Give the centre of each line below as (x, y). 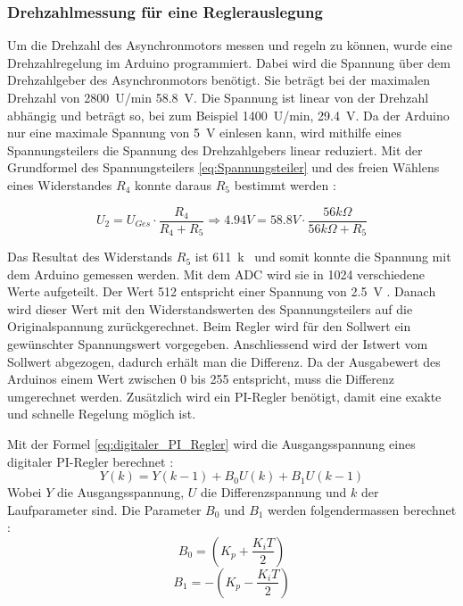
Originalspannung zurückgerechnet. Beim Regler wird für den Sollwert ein (209, 326)
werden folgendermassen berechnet (362, 509)
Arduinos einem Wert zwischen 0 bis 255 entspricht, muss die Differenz (201, 379)
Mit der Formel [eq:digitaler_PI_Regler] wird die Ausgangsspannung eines (211, 444)
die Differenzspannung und (274, 492)
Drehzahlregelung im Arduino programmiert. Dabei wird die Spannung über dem (229, 62)
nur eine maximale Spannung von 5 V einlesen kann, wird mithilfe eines (205, 133)
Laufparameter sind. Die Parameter (104, 509)
